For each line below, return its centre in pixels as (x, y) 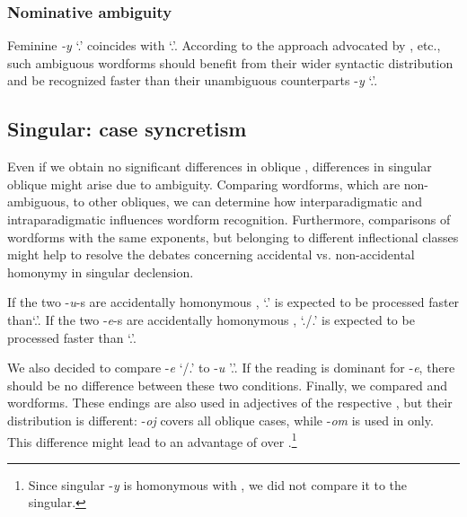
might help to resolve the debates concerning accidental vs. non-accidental (211, 254)
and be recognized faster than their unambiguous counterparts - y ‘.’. (193, 80)
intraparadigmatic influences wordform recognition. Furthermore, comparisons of (229, 219)
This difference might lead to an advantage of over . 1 (152, 440)
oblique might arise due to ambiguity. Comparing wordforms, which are (204, 184)
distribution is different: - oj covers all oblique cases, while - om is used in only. (220, 420)
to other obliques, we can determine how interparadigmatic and (247, 202)
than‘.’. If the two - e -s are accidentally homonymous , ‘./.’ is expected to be (211, 319)
